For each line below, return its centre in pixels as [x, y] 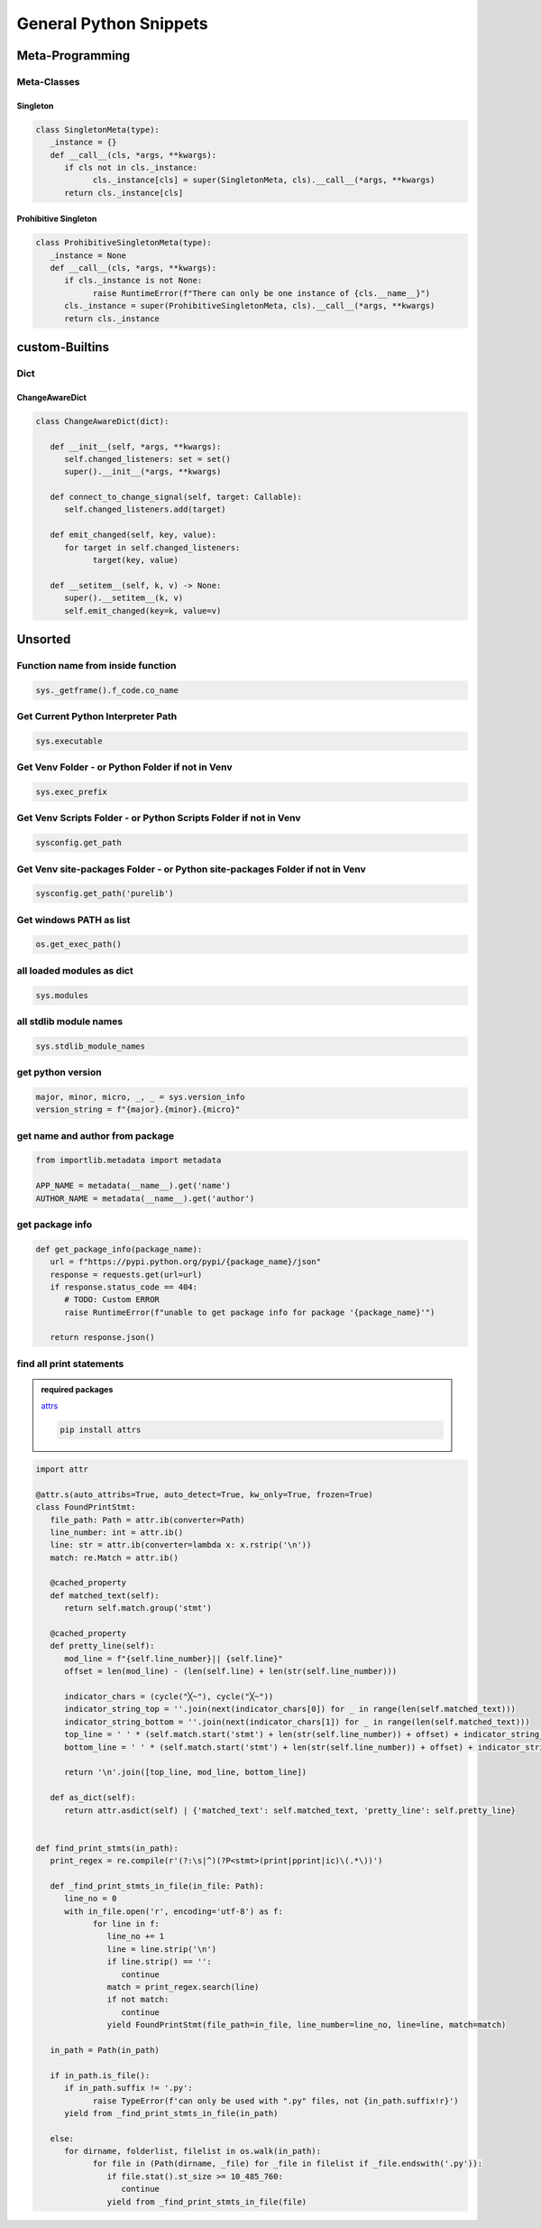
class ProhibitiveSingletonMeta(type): [124, 243]
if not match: [138, 2000]
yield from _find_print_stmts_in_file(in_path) [171, 2113]
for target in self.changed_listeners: [152, 547]
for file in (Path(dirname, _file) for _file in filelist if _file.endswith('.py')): [287, 2164]
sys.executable [69, 741]
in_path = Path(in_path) [105, 2050]
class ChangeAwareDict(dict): [102, 421]
